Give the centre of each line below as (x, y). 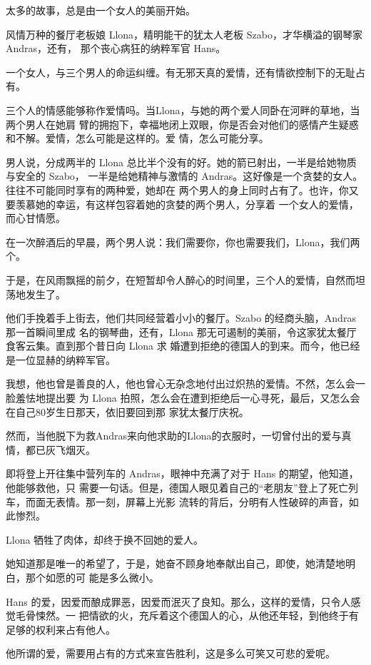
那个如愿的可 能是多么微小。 (92, 577)
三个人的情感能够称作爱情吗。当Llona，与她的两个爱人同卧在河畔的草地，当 (183, 110)
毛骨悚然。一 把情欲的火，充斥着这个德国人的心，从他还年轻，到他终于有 (187, 615)
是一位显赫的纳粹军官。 (61, 359)
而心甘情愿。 (36, 218)
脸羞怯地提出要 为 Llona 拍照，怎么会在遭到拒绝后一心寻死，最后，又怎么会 (183, 398)
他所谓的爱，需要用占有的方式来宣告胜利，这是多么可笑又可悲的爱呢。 (171, 653)
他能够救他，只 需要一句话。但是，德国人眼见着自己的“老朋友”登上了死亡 (177, 488)
